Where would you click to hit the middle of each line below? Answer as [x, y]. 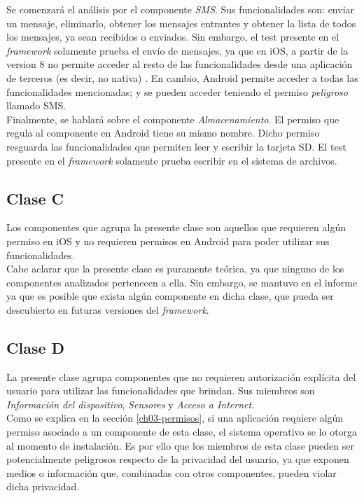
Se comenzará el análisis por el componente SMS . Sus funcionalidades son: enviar [181, 9]
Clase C [35, 198]
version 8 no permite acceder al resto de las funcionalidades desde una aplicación [180, 64]
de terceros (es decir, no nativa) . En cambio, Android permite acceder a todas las [182, 77]
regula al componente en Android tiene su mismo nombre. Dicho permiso [163, 133]
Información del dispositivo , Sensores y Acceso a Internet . [131, 404]
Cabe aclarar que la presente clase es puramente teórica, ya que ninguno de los [175, 269]
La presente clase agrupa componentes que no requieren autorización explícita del [181, 376]
